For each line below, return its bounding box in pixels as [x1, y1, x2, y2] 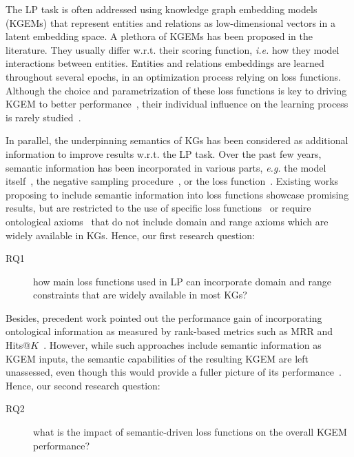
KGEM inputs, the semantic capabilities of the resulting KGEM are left [6, 351, 309, 365]
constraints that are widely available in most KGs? [33, 287, 247, 302]
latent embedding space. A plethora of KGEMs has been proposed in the [6, 29, 313, 43]
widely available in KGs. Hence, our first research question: [6, 227, 255, 242]
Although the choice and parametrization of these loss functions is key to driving [6, 83, 347, 97]
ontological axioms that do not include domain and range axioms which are [6, 214, 329, 228]
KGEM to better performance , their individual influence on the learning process [6, 97, 348, 111]
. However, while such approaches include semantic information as [43, 338, 322, 352]
